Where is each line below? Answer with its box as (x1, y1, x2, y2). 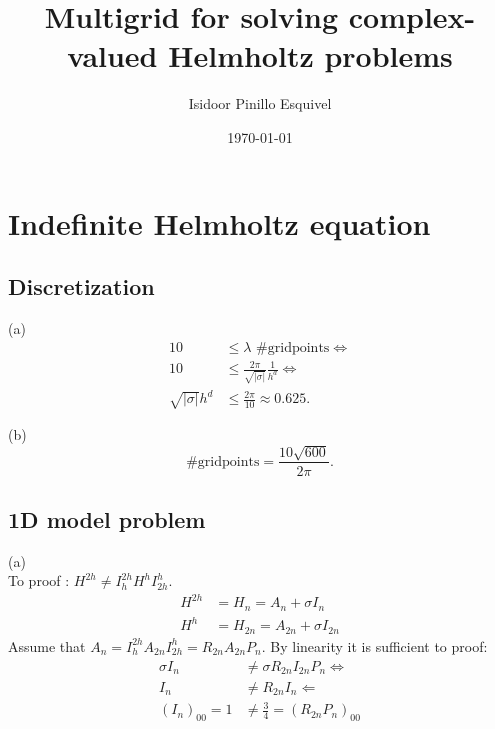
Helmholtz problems (168, 35, 453, 76)
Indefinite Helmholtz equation (8, 202, 431, 243)
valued (67, 35, 158, 76)
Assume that (8, 635, 86, 656)
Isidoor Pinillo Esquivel (188, 93, 332, 114)
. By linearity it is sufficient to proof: (261, 635, 488, 656)
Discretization (8, 271, 155, 302)
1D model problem (8, 503, 206, 534)
